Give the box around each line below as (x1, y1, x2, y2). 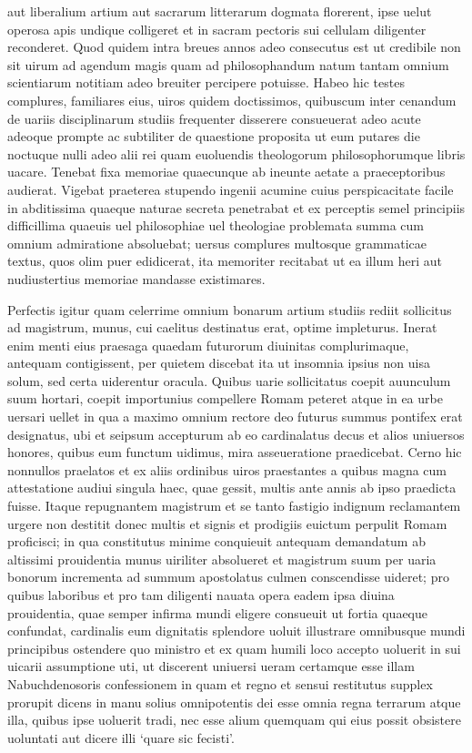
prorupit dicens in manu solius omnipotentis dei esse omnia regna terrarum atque (7, 692, 461, 711)
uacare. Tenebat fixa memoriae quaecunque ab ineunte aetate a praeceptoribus (7, 162, 446, 181)
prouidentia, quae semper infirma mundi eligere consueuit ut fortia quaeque (7, 603, 427, 622)
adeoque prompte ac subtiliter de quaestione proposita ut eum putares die (7, 127, 420, 146)
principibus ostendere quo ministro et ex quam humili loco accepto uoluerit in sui (7, 638, 461, 657)
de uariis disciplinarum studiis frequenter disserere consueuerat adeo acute (7, 108, 421, 127)
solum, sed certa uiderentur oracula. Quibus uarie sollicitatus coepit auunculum (7, 371, 451, 390)
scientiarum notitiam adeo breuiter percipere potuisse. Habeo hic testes (7, 73, 405, 92)
